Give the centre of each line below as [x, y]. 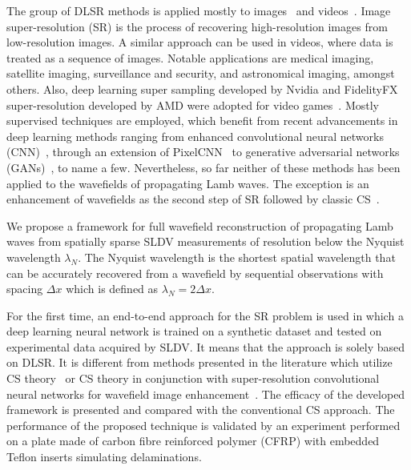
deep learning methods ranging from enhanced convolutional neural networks [195, 136]
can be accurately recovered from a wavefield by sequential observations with [195, 273]
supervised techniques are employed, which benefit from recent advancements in [202, 121]
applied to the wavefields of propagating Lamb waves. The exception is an [188, 183]
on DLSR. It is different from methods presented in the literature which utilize [199, 362]
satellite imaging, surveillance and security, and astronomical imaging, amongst [201, 73]
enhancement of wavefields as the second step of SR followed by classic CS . [193, 199]
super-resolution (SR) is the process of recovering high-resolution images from [197, 26]
